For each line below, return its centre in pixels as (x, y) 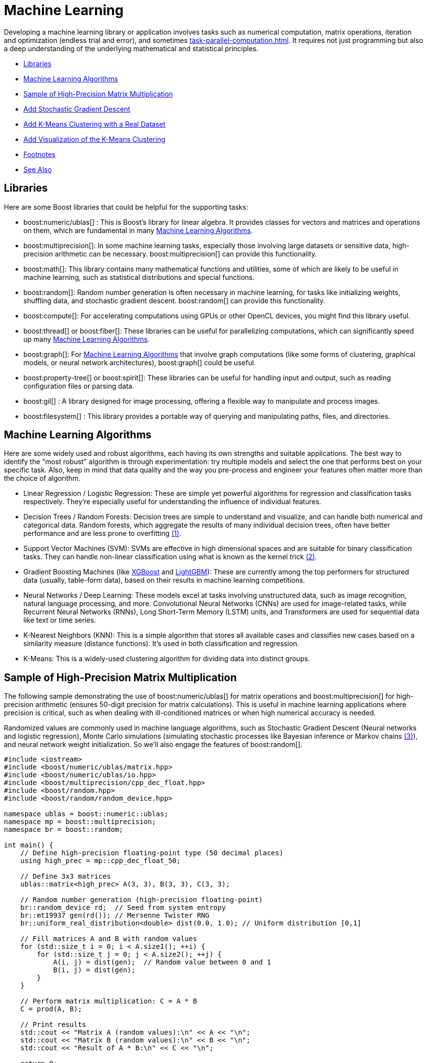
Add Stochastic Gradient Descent (77, 109)
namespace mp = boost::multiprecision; (80, 822)
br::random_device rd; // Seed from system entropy (123, 908)
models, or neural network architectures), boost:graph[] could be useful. (140, 362)
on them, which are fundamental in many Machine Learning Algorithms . (138, 230)
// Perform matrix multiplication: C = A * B (109, 1001)
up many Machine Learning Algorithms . (87, 339)
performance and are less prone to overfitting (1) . (102, 533)
